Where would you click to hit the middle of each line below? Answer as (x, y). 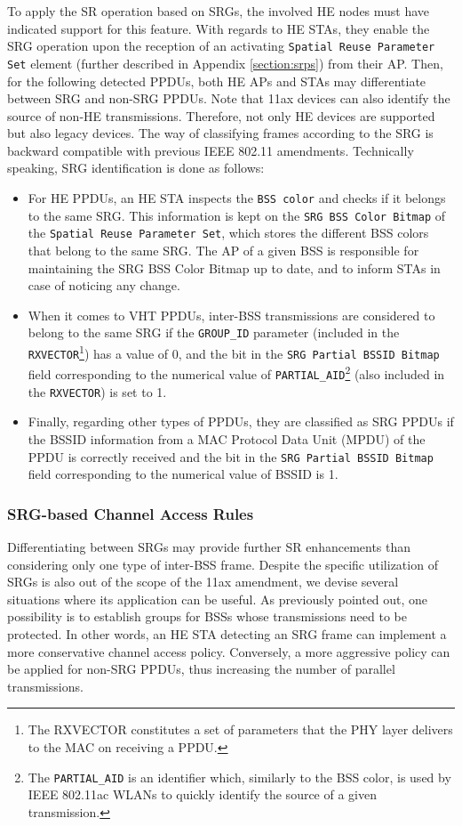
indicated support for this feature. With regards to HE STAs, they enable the (219, 28)
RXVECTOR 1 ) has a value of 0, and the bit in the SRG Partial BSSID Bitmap (234, 352)
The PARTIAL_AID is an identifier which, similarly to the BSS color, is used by (239, 777)
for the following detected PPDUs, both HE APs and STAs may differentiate (217, 81)
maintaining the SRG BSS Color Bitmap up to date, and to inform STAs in (234, 267)
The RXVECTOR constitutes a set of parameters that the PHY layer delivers (240, 729)
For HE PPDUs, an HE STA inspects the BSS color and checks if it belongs (237, 198)
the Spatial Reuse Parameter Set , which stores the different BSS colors (228, 233)
